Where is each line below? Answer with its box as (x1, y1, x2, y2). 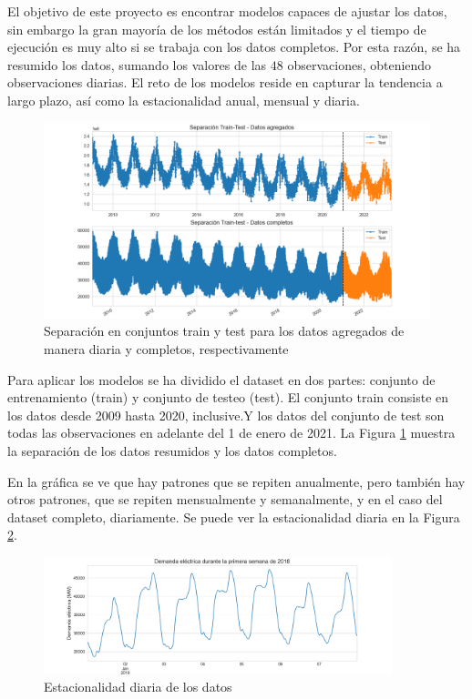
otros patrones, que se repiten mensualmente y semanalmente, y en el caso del (7, 490, 443, 509)
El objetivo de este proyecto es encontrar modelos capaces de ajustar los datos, (7, 2, 447, 20)
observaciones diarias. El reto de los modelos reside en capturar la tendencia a (7, 73, 443, 92)
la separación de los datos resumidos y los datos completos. (7, 441, 337, 461)
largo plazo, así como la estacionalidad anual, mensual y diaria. (7, 90, 360, 109)
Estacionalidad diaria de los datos (44, 677, 232, 696)
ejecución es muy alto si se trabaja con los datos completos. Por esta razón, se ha (7, 37, 461, 56)
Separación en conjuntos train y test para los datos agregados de (44, 321, 405, 340)
